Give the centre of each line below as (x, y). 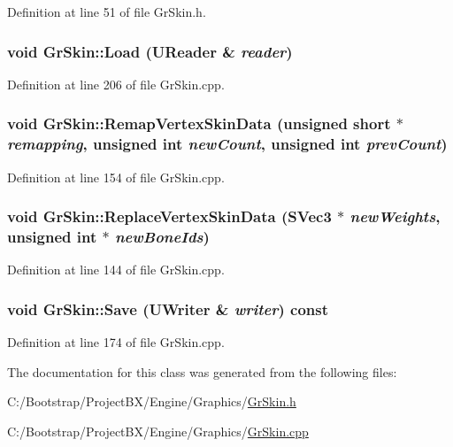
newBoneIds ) (162, 236)
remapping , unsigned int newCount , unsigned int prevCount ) (227, 144)
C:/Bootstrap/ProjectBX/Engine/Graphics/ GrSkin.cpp (158, 431)
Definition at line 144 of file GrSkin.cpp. (116, 270)
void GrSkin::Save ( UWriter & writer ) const (168, 308)
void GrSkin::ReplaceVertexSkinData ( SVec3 (169, 216)
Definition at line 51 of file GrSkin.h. (107, 12)
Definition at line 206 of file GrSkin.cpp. (116, 84)
